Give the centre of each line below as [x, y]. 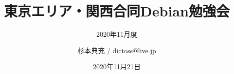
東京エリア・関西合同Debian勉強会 [117, 11]
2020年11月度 [117, 34]
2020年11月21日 [117, 67]
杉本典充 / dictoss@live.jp [117, 50]
